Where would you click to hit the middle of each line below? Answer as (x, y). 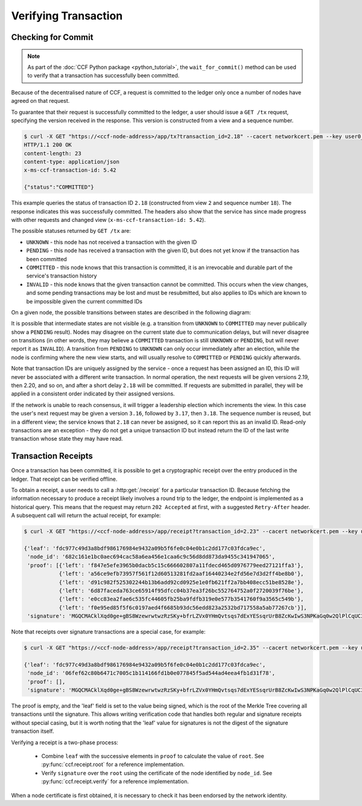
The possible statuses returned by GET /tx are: (71, 231)
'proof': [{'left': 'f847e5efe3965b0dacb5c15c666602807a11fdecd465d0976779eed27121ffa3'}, (166, 565)
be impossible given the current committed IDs (84, 301)
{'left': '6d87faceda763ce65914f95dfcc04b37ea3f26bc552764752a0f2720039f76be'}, (181, 590)
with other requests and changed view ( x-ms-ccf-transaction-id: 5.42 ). (109, 220)
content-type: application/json (72, 162)
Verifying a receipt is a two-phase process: (65, 742)
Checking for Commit (52, 37)
